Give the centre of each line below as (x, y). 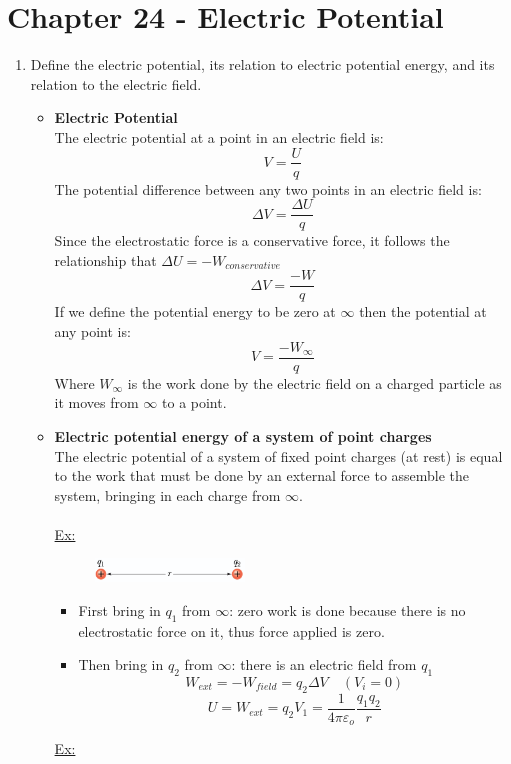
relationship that (105, 259)
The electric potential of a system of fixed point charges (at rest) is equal (278, 455)
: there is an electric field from (324, 664)
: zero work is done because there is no (347, 609)
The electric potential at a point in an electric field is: (219, 136)
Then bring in (121, 664)
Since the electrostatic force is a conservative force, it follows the (252, 240)
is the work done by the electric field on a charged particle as (314, 382)
